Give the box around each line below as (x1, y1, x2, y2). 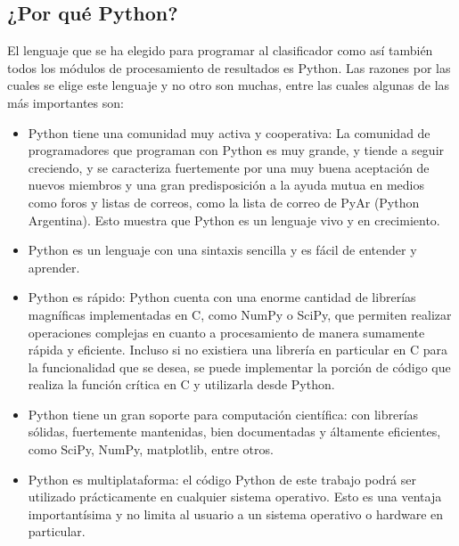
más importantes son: (7, 93, 124, 111)
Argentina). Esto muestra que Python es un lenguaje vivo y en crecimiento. (28, 210, 440, 229)
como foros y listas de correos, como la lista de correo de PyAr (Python (28, 192, 420, 211)
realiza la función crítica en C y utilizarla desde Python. (28, 375, 335, 394)
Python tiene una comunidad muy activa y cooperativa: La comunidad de (28, 123, 430, 142)
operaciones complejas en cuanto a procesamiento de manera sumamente (28, 322, 425, 341)
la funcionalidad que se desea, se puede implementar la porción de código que (28, 357, 451, 376)
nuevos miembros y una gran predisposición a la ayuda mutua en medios (28, 175, 425, 194)
